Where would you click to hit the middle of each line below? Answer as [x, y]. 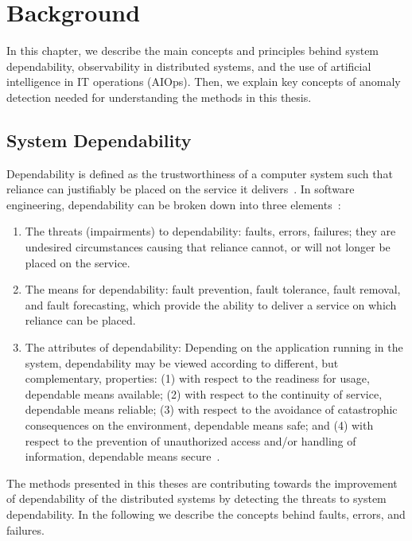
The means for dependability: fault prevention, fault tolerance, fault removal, [213, 289]
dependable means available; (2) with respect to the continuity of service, [204, 393]
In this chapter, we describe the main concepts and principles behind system [193, 51]
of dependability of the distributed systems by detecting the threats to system [196, 498]
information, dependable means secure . [122, 456]
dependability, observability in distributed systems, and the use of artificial [189, 66]
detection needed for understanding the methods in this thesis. [159, 97]
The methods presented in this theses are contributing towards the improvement [202, 483]
